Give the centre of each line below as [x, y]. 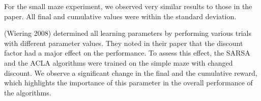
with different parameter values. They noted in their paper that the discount [124, 43]
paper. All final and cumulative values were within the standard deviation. [120, 16]
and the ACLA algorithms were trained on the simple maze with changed [119, 62]
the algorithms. [28, 92]
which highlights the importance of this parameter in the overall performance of [128, 83]
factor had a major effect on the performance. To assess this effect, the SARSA [127, 53]
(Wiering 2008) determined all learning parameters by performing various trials [128, 33]
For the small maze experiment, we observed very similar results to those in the [128, 6]
